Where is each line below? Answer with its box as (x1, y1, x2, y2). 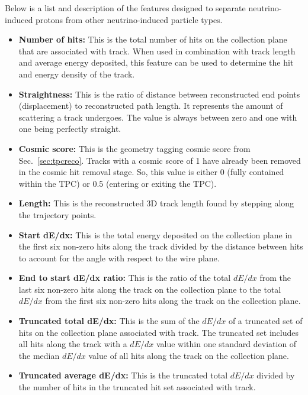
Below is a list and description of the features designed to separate (5, 2, 246, 14)
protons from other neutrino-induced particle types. (36, 13, 223, 25)
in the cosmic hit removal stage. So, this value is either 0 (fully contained (18, 166, 284, 178)
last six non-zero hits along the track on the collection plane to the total (18, 283, 281, 295)
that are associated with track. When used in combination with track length (18, 44, 296, 57)
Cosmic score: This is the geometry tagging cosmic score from (18, 142, 251, 154)
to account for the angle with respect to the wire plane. (18, 251, 220, 264)
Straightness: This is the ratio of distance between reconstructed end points (18, 88, 300, 100)
